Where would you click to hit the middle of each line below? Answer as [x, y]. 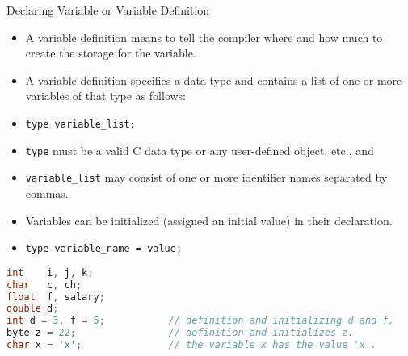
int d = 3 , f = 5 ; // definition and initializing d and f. [200, 321]
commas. [47, 193]
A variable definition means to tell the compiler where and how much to [204, 37]
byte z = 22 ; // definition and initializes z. [180, 333]
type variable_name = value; [104, 249]
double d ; [33, 309]
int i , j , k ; [50, 272]
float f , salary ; [56, 297]
